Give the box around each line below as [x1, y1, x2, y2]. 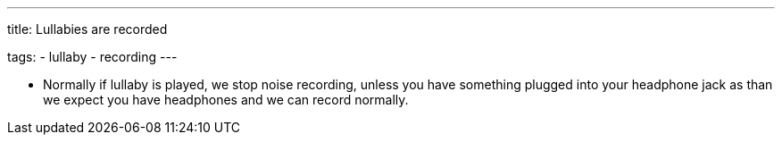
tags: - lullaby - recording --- [7, 49, 178, 64]
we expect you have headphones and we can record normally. [43, 92, 409, 107]
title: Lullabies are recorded [7, 21, 168, 37]
